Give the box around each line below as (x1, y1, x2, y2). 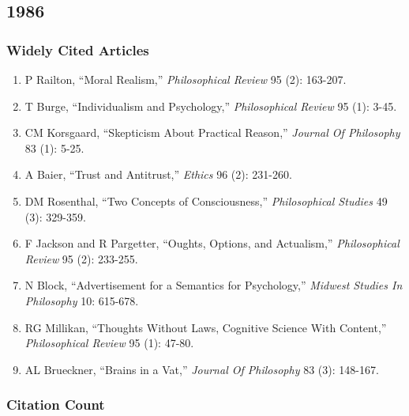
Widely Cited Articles (6, 40, 149, 59)
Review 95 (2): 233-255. (24, 250, 138, 267)
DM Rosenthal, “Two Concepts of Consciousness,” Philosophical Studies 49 (24, 192, 388, 209)
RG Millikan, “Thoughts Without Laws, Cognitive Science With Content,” (24, 319, 387, 335)
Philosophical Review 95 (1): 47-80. (24, 335, 194, 351)
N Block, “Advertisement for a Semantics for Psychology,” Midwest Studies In (24, 277, 403, 293)
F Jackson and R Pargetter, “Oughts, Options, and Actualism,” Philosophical (24, 235, 400, 251)
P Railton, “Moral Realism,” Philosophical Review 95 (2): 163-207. (24, 71, 347, 87)
